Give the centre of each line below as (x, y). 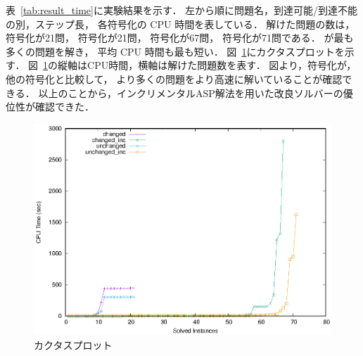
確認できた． (64, 107)
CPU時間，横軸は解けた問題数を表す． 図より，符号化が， (222, 65)
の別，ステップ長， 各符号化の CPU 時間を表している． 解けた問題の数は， (180, 24)
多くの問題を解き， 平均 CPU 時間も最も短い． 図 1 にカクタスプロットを (175, 51)
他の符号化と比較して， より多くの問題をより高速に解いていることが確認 (174, 78)
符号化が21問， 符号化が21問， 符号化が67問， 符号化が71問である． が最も (180, 38)
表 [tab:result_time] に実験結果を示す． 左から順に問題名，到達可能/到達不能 (182, 10)
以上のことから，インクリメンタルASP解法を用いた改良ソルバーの (191, 93)
